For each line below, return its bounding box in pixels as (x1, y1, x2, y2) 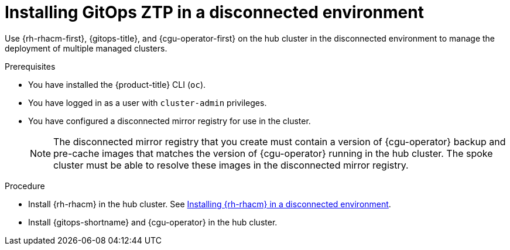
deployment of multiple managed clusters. (5, 43, 167, 53)
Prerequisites (5, 61, 56, 71)
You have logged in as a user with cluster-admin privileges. (28, 97, 267, 108)
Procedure (5, 180, 45, 191)
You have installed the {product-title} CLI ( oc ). (28, 79, 206, 90)
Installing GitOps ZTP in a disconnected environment (5, 2, 424, 22)
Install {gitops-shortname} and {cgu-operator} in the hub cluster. (28, 217, 278, 227)
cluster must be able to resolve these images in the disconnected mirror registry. (53, 159, 409, 171)
